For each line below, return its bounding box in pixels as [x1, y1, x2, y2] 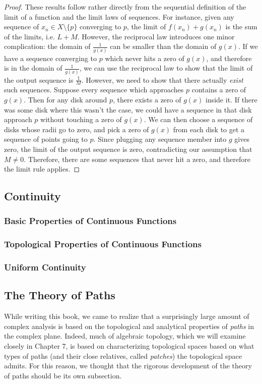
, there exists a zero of [112, 94, 181, 105]
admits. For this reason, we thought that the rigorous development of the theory [4, 360, 252, 371]
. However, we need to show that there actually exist [81, 74, 243, 85]
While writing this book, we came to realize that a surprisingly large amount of [4, 311, 249, 321]
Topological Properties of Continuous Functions [4, 238, 202, 250]
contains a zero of [191, 84, 246, 95]
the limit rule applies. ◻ [4, 163, 80, 174]
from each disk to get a [173, 124, 245, 134]
